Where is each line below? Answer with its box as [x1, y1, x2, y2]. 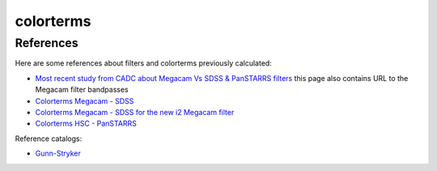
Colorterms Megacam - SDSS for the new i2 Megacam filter [35, 107, 235, 117]
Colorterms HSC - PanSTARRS [35, 118, 138, 129]
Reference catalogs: [15, 134, 83, 143]
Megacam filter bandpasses [35, 85, 129, 95]
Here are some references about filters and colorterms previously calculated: [15, 58, 273, 68]
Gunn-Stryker [35, 148, 81, 158]
